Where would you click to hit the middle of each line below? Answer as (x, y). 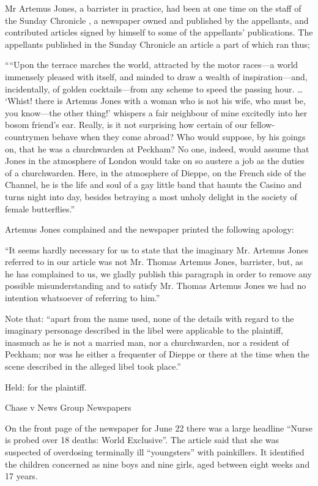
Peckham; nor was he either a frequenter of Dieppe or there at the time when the (157, 354)
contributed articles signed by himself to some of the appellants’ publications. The (159, 32)
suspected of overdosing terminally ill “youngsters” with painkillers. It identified (155, 452)
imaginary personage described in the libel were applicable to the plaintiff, (144, 330)
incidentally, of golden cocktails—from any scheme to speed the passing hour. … (154, 88)
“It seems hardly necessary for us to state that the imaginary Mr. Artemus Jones (157, 249)
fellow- (263, 125)
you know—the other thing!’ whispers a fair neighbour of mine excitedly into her (156, 112)
